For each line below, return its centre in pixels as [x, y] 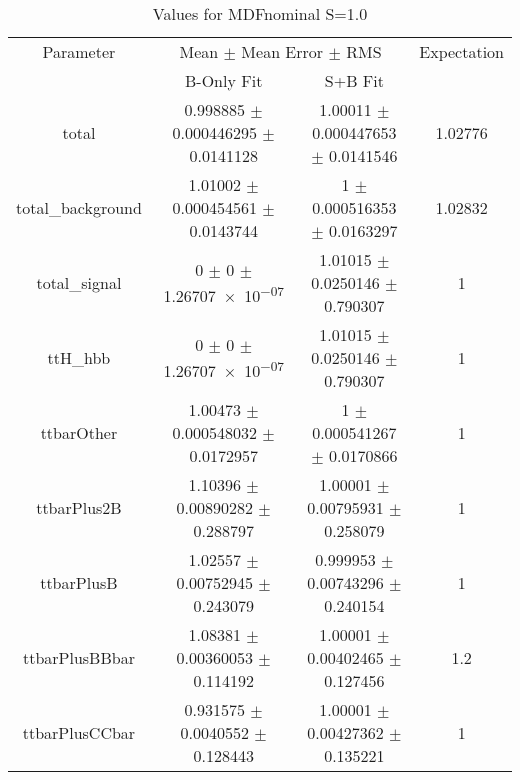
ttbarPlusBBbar [78, 657]
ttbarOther [79, 432]
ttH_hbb [79, 357]
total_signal [79, 282]
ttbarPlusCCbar [79, 732]
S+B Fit [354, 80]
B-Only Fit [224, 80]
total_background [79, 207]
